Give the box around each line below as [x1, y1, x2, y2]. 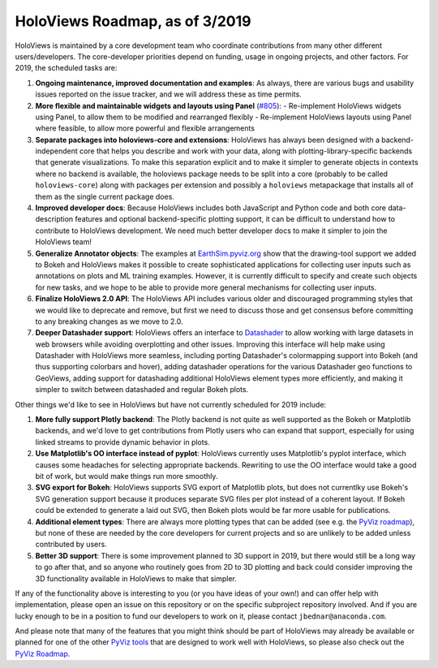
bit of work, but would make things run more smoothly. [35, 472, 218, 481]
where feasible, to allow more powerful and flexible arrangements [35, 123, 255, 133]
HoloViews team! [35, 237, 92, 247]
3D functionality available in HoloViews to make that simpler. [35, 573, 237, 584]
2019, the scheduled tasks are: [15, 63, 118, 73]
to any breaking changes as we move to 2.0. [35, 317, 183, 326]
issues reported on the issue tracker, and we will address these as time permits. [35, 89, 302, 99]
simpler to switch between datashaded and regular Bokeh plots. [35, 385, 249, 394]
